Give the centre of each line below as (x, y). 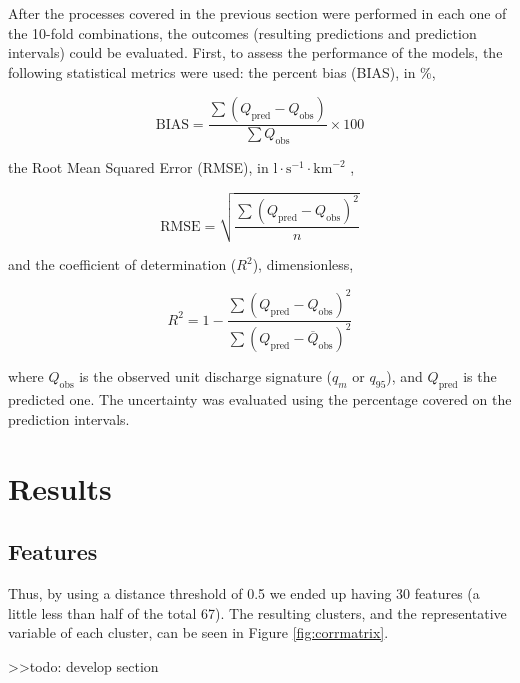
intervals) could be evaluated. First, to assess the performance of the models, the (255, 52)
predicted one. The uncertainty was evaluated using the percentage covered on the (260, 399)
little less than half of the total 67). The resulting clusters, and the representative (257, 612)
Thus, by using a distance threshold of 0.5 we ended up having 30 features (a (244, 593)
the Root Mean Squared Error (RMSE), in (138, 167)
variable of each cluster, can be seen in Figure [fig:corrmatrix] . (198, 632)
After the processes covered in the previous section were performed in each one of (257, 13)
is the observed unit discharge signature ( (206, 376)
